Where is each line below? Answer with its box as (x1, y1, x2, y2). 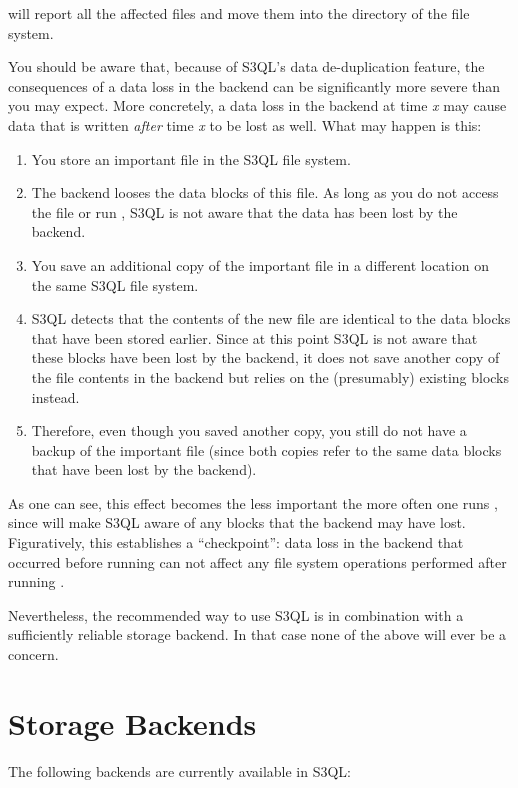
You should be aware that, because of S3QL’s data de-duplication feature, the (8, 56, 485, 77)
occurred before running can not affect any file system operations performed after (8, 551, 507, 572)
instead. (31, 386, 80, 407)
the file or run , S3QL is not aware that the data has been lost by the (31, 201, 458, 222)
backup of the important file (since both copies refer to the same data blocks (31, 439, 502, 460)
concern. (8, 644, 59, 665)
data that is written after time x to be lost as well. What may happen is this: (8, 114, 482, 135)
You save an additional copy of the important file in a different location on (31, 254, 489, 275)
